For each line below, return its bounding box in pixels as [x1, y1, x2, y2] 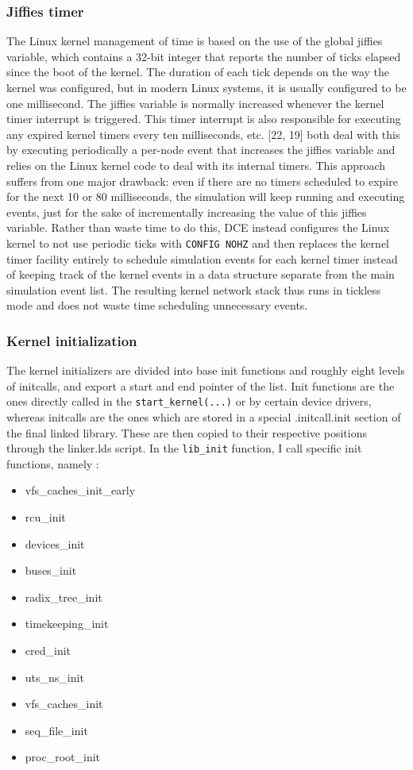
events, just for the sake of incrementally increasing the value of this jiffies [6, 203, 367, 220]
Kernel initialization [6, 330, 137, 350]
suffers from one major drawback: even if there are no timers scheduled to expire [6, 172, 398, 189]
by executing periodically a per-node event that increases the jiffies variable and [6, 141, 396, 158]
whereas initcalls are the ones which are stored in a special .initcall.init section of [6, 409, 401, 425]
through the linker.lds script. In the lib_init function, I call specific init [6, 440, 362, 456]
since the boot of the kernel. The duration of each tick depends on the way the [6, 64, 390, 80]
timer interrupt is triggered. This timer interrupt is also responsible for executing [6, 110, 401, 127]
